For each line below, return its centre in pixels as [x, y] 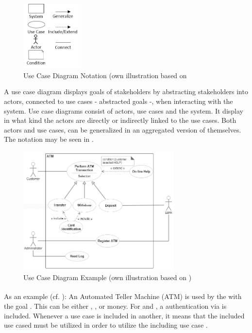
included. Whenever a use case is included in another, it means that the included [124, 315]
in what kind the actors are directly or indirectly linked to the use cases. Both [120, 120]
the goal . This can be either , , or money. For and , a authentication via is [115, 306]
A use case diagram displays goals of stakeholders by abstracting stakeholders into [126, 92]
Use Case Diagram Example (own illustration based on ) [108, 277]
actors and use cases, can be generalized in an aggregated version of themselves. [123, 129]
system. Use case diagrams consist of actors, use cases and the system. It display [124, 110]
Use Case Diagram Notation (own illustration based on [105, 75]
